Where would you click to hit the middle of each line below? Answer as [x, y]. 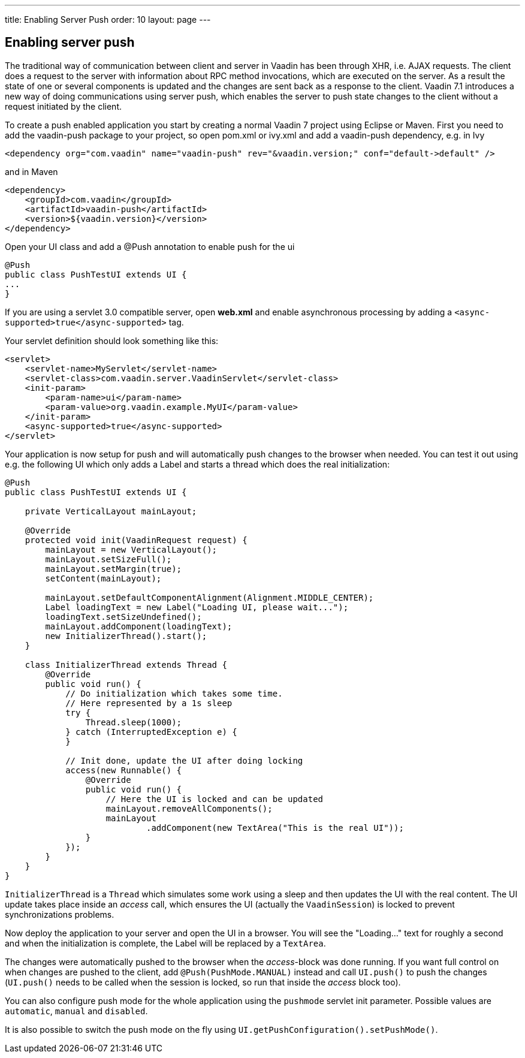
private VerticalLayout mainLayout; [111, 511]
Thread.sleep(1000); [134, 722]
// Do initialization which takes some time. [174, 693]
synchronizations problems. [60, 914]
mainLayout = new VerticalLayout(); [131, 549]
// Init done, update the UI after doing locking [184, 760]
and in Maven [31, 171]
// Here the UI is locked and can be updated [215, 799]
